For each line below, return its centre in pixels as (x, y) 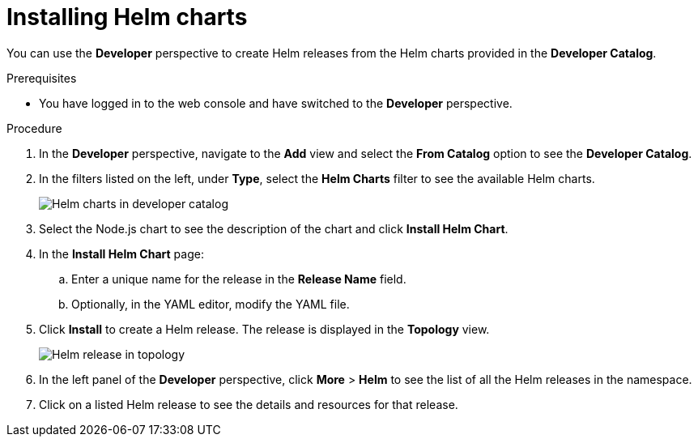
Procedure (34, 128)
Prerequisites (42, 78)
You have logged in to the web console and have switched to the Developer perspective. (276, 103)
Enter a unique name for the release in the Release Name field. (239, 279)
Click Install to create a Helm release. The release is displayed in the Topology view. (264, 329)
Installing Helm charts (127, 17)
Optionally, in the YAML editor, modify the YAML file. (211, 304)
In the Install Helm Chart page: (121, 253)
